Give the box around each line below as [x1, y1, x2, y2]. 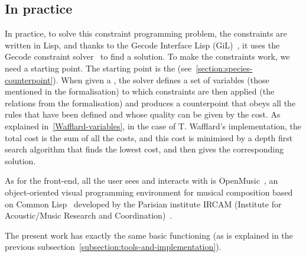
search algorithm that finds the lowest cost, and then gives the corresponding [5, 143, 284, 155]
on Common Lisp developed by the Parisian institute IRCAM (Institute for [5, 197, 282, 210]
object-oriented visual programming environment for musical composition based [5, 186, 293, 198]
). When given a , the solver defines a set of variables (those [53, 73, 269, 86]
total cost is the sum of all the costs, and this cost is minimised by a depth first [5, 131, 293, 144]
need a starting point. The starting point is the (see [5, 61, 192, 74]
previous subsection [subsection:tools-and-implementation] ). [5, 240, 222, 253]
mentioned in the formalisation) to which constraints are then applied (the [5, 85, 275, 97]
